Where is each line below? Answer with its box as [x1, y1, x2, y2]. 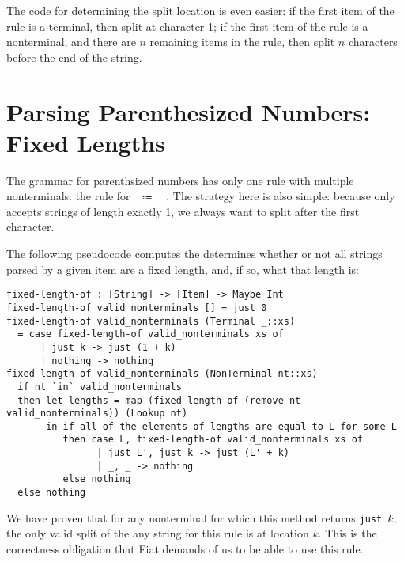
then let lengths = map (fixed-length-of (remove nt [17, 394, 301, 406]
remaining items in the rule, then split [149, 33, 335, 50]
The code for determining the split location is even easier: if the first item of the [6, 2, 395, 18]
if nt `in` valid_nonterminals [17, 381, 182, 393]
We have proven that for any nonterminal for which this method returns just [6, 509, 383, 526]
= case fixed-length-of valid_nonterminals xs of [17, 328, 284, 340]
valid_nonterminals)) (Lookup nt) [6, 408, 188, 420]
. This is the [318, 525, 377, 541]
